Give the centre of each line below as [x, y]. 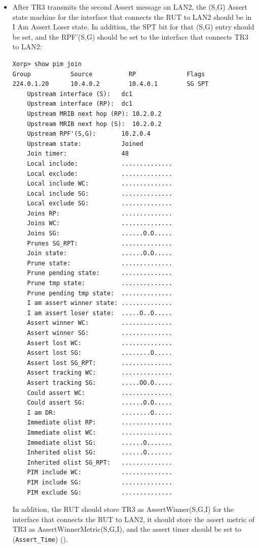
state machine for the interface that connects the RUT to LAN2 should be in [132, 17]
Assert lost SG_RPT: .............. [100, 363]
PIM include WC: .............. [100, 473]
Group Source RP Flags [109, 74]
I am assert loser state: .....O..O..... [100, 313]
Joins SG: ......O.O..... [100, 234]
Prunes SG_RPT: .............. [100, 243]
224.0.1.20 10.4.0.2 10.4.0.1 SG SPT [110, 84]
